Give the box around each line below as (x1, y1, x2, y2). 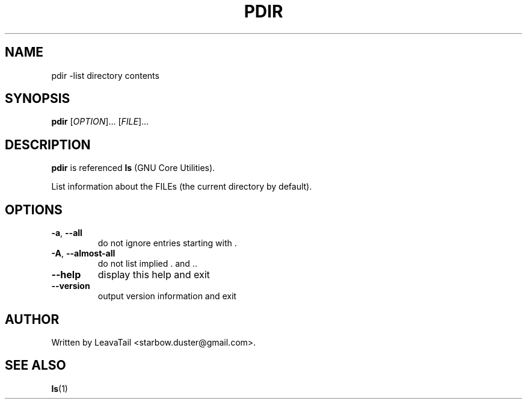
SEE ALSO (5, 358, 66, 373)
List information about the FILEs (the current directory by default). (51, 181, 312, 192)
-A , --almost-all (51, 248, 116, 259)
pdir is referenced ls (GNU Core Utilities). (51, 163, 215, 173)
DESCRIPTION (5, 137, 91, 152)
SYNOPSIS (5, 91, 70, 107)
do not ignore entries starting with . (97, 238, 237, 249)
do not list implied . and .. (97, 258, 197, 269)
